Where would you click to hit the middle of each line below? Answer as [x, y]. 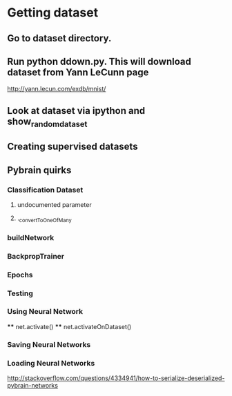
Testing [20, 293]
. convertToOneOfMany [45, 219]
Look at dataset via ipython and [76, 111]
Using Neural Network [45, 312]
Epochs [20, 275]
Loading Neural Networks [51, 363]
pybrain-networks [33, 386]
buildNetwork [31, 237]
